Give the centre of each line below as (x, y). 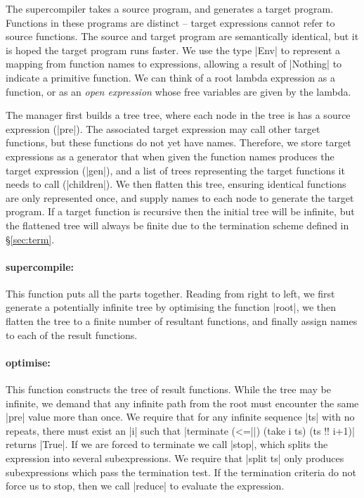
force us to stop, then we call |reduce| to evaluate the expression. (145, 486)
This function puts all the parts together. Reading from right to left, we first (170, 293)
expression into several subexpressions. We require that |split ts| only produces (175, 458)
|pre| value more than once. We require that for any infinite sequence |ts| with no (180, 417)
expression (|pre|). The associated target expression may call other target (163, 128)
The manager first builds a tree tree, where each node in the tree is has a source (178, 115)
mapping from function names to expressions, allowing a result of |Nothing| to (174, 64)
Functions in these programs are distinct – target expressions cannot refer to (170, 22)
